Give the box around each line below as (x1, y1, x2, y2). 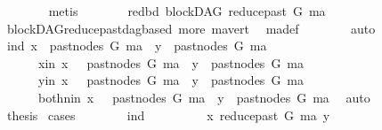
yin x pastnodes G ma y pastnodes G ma (37, 71, 305, 89)
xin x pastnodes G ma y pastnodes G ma (37, 53, 305, 72)
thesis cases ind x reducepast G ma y (6, 105, 330, 124)
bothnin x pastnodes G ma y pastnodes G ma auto (37, 88, 370, 106)
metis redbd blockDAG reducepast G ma (48, 2, 326, 19)
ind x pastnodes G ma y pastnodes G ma (6, 36, 267, 55)
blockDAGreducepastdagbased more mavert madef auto (6, 19, 376, 37)
